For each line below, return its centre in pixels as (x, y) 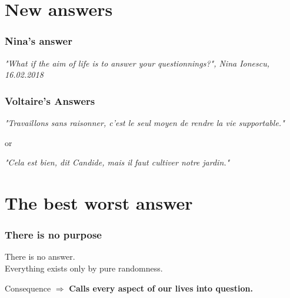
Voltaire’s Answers (50, 100)
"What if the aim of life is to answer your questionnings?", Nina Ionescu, (137, 63)
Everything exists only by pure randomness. (84, 268)
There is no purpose (53, 235)
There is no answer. (40, 256)
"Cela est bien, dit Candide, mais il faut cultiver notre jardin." (117, 162)
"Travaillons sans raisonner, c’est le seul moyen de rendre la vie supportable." (145, 122)
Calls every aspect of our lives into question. (161, 288)
